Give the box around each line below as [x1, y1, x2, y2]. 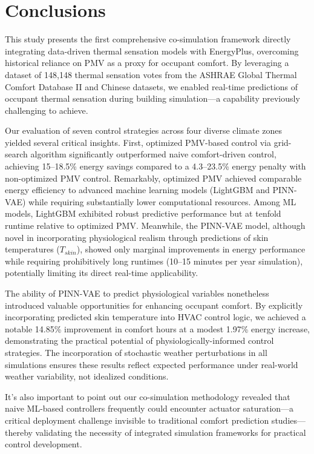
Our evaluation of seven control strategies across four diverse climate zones [5, 124, 283, 137]
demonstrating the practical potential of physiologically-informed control [5, 334, 274, 347]
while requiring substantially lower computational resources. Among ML [28, 195, 296, 208]
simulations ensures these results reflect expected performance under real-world [5, 358, 298, 370]
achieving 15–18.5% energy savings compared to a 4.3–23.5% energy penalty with [5, 160, 306, 173]
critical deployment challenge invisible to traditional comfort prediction [5, 413, 269, 426]
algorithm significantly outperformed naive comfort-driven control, [30, 148, 276, 160]
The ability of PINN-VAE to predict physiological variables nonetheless [5, 287, 269, 299]
